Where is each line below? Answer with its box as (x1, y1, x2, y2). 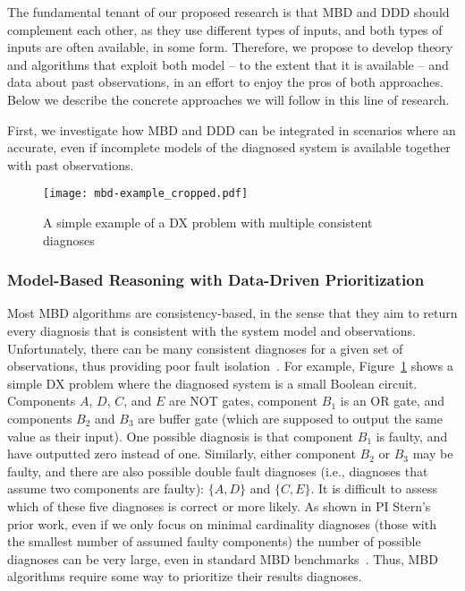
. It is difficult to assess (310, 479, 437, 498)
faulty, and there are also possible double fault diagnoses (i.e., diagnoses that (7, 461, 428, 480)
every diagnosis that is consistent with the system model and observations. (7, 321, 416, 339)
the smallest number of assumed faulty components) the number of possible (7, 532, 421, 551)
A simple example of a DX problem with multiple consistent (43, 213, 373, 231)
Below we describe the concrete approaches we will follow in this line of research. (7, 90, 450, 108)
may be (412, 444, 453, 463)
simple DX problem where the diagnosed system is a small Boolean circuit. (7, 373, 418, 392)
